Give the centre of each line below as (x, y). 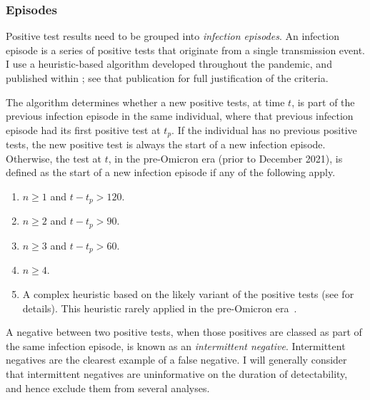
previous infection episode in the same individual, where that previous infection (180, 116)
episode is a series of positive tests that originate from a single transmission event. (186, 50)
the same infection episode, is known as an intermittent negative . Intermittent (176, 345)
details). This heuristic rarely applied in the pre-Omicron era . (160, 308)
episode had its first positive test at (83, 129)
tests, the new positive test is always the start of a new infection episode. (166, 144)
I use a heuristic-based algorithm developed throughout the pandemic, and (169, 64)
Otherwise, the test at (54, 158)
